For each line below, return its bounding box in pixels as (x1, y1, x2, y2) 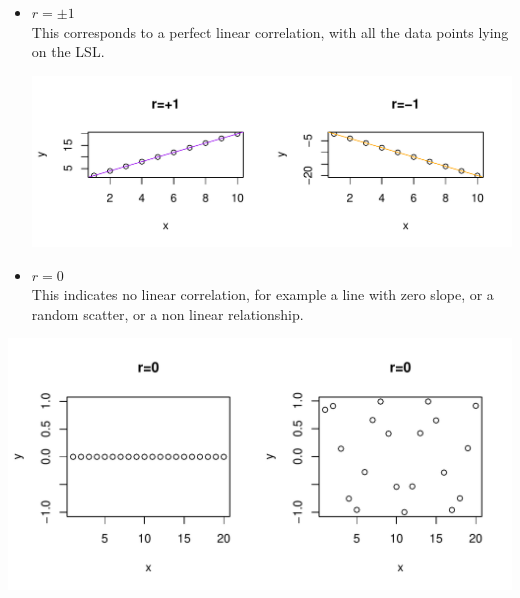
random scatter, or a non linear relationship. (31, 303, 304, 324)
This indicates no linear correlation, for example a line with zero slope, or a (31, 284, 494, 305)
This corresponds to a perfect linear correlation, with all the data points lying (31, 21, 509, 42)
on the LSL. (31, 41, 105, 62)
